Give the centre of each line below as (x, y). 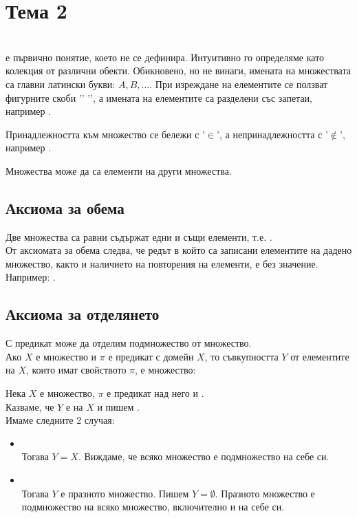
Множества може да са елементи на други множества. (119, 170)
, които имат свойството (76, 370)
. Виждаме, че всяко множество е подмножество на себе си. (204, 456)
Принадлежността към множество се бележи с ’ (105, 134)
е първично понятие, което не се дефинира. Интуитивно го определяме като (165, 57)
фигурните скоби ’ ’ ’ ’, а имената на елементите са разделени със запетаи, (159, 97)
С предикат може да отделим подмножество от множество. (129, 343)
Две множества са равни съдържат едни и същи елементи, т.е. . (139, 236)
